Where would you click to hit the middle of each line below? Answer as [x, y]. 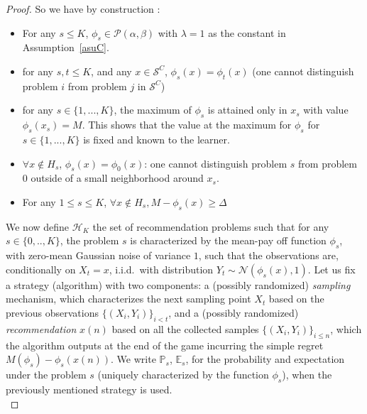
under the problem [46, 375]
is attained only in [247, 110]
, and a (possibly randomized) [234, 312]
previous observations [52, 312]
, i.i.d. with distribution [161, 269]
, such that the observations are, [268, 255]
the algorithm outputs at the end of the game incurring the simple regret [165, 345]
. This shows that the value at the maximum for [187, 125]
